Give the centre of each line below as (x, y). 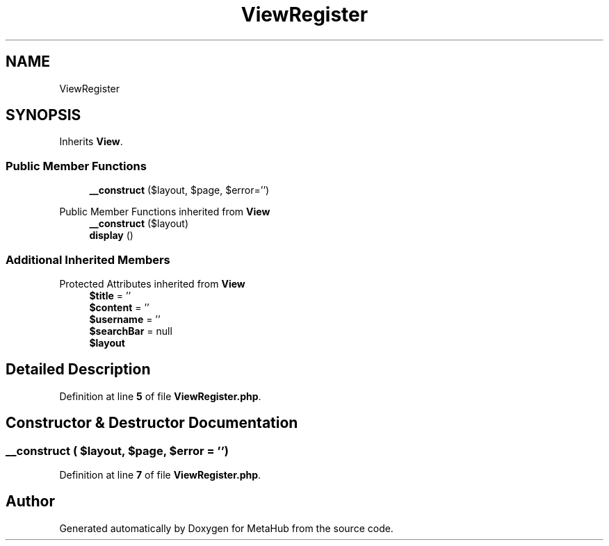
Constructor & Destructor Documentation (152, 423)
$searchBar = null (131, 331)
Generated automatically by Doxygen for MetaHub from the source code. (226, 528)
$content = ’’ (119, 307)
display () (111, 235)
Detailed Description (78, 370)
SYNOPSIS (43, 115)
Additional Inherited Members (88, 259)
